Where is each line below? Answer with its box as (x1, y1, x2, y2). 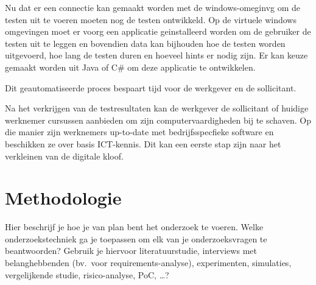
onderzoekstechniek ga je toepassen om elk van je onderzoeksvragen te (5, 232, 267, 245)
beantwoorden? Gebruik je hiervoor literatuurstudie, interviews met (5, 244, 257, 257)
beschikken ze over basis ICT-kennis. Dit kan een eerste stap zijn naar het (5, 137, 281, 150)
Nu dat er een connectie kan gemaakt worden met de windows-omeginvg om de (5, 1, 301, 13)
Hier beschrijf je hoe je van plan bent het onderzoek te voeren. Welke (5, 220, 264, 233)
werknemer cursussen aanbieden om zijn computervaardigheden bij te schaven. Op (5, 113, 311, 126)
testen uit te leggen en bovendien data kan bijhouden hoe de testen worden (5, 37, 286, 49)
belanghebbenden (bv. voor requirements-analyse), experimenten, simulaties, (5, 256, 292, 269)
